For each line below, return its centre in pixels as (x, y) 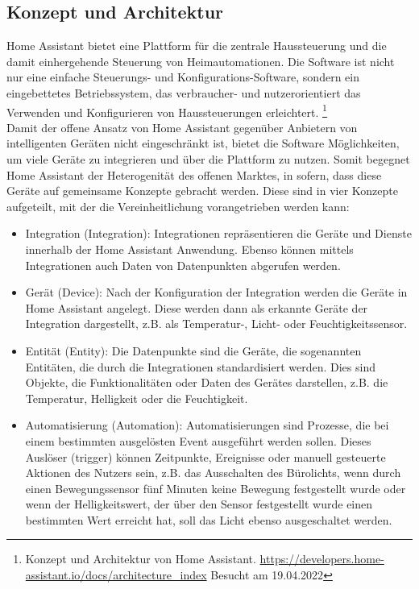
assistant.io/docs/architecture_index (116, 575)
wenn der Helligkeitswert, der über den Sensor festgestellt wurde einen (199, 504)
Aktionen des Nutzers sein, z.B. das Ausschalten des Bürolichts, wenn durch (213, 473)
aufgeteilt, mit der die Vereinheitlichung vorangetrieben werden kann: (178, 206)
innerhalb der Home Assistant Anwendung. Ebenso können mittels (189, 249)
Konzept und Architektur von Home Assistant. (141, 559)
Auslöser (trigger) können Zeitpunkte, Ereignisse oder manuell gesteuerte (205, 456)
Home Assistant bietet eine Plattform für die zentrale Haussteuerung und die (197, 46)
